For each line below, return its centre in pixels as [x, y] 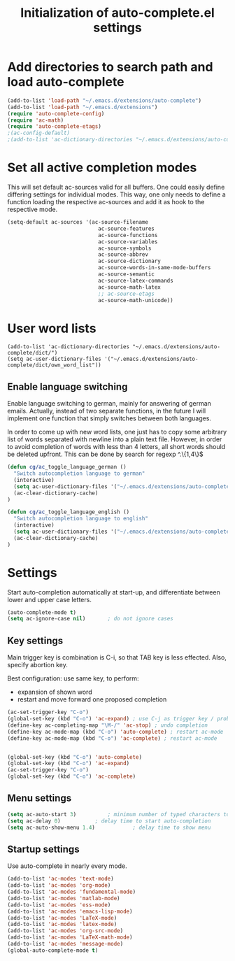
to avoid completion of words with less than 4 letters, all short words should [116, 447]
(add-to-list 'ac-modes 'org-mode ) [59, 885]
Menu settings [40, 798]
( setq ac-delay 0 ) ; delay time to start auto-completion [109, 821]
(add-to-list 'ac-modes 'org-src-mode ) [65, 931]
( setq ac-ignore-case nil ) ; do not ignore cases [90, 619]
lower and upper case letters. [50, 599]
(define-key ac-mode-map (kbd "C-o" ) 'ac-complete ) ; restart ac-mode [112, 738]
